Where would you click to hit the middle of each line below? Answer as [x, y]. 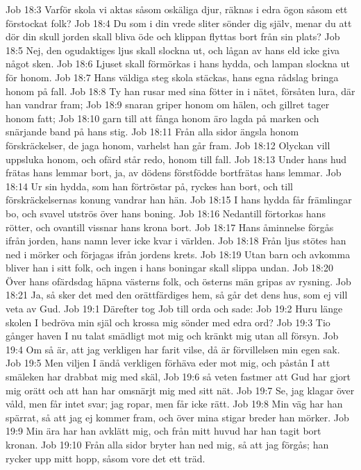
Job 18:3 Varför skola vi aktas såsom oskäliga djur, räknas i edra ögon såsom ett [177, 9]
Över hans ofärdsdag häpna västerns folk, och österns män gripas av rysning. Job [178, 281]
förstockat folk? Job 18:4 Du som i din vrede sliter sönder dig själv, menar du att [179, 23]
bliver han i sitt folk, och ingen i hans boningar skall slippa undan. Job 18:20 [169, 268]
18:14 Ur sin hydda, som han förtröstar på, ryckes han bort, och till [149, 186]
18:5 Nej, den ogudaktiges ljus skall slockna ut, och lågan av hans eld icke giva [173, 50]
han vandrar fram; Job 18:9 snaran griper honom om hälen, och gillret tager [168, 104]
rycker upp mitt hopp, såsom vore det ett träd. [106, 458]
